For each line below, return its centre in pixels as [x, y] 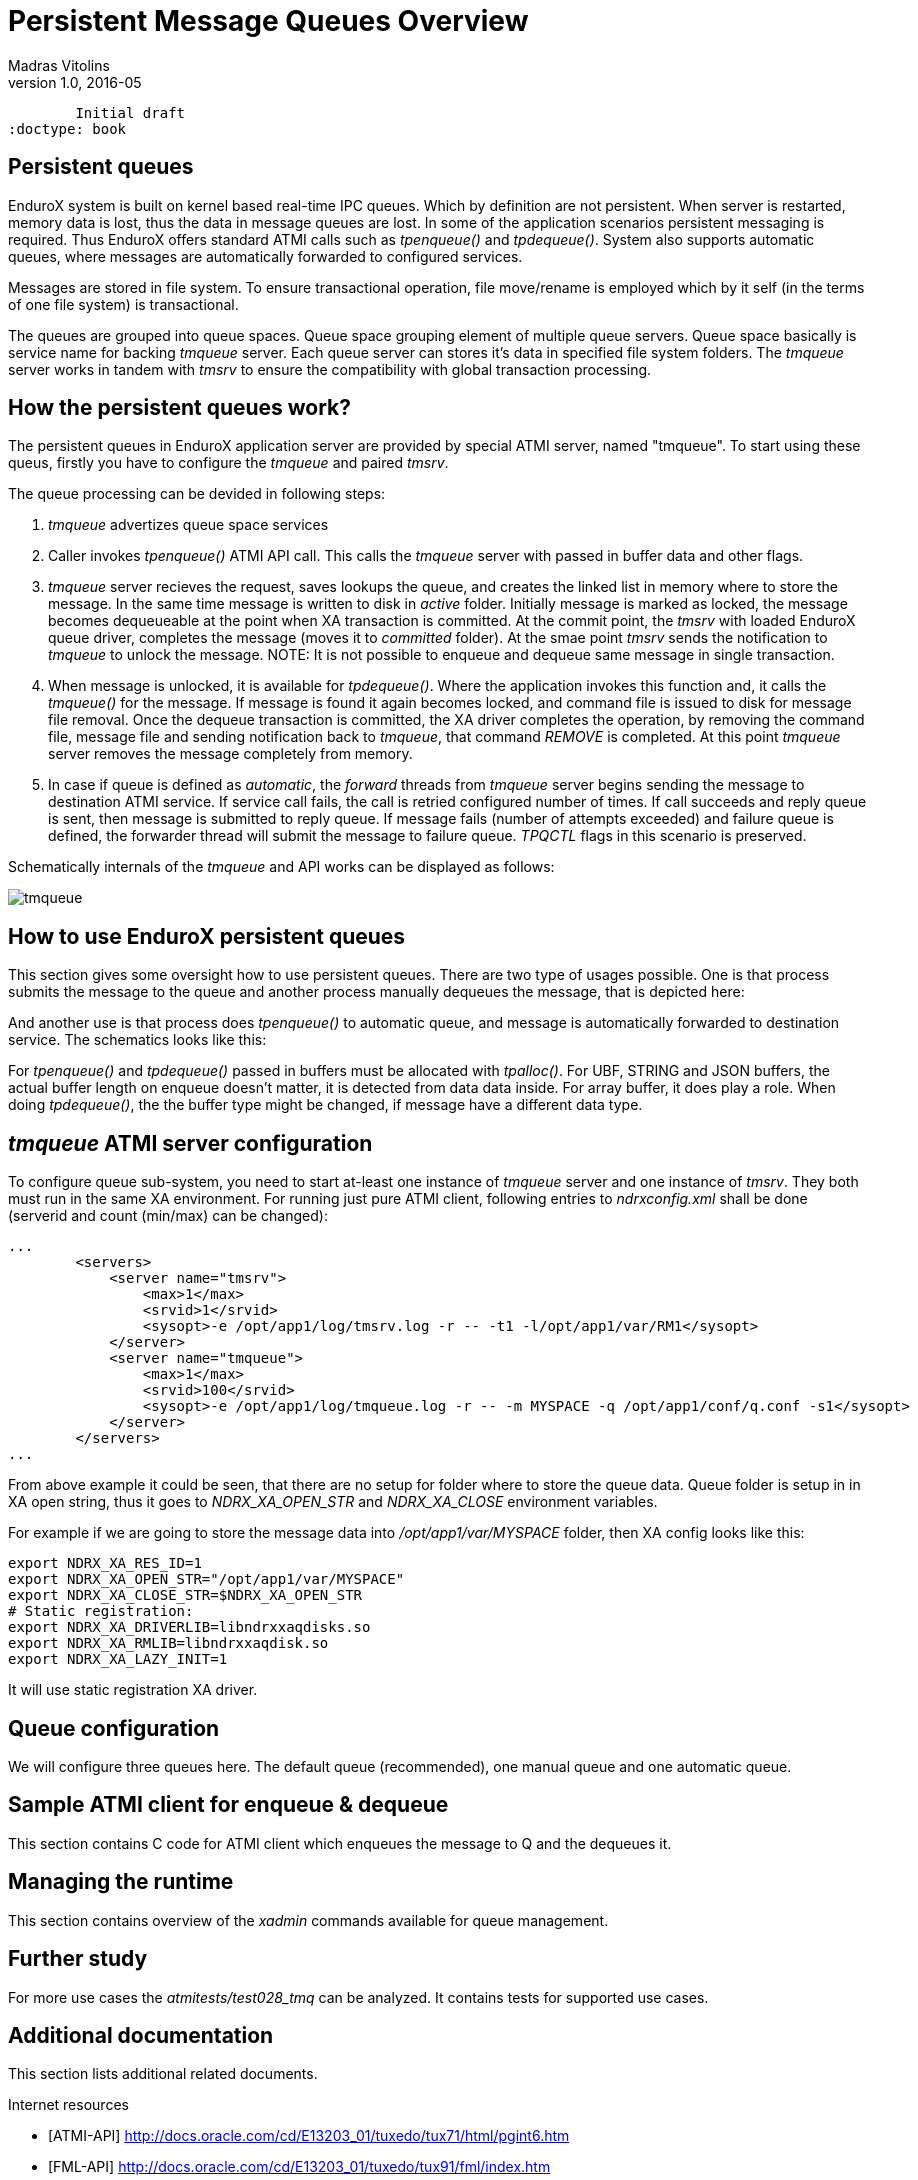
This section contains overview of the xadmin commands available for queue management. [308, 1920]
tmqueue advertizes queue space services [188, 525]
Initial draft [130, 112]
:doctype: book [67, 128]
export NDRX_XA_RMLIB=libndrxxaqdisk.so [168, 1643]
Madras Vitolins [59, 65]
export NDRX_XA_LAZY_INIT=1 [118, 1659]
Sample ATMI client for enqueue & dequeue [228, 1805]
